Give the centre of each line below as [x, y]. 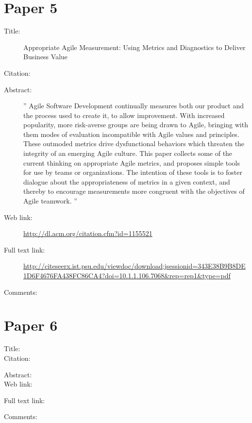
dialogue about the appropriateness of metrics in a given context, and [127, 181]
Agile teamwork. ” [50, 201]
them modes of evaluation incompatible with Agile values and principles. [131, 134]
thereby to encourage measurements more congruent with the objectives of [134, 191]
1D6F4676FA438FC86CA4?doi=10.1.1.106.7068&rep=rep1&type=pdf [127, 275]
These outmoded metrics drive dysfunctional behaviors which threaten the [134, 144]
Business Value [46, 57]
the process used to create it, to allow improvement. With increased [124, 115]
